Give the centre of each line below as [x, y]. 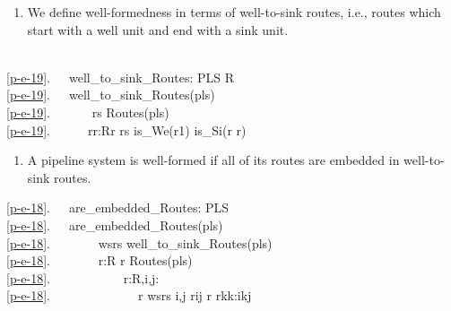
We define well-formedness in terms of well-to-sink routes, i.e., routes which [234, 12]
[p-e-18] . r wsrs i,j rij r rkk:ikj [129, 295]
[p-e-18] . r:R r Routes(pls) [100, 260]
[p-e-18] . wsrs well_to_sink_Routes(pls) [139, 242]
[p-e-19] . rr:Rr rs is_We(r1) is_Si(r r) [126, 130]
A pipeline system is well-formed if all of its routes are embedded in [213, 160]
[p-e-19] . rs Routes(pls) [88, 112]
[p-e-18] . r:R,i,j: [83, 277]
